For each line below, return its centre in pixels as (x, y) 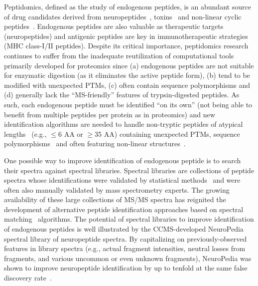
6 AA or (70, 134)
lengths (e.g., (25, 134)
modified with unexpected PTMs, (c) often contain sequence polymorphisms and (127, 85)
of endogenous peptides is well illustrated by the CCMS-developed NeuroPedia (124, 229)
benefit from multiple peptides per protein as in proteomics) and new (110, 114)
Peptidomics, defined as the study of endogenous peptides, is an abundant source (128, 6)
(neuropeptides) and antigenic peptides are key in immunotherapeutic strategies (126, 36)
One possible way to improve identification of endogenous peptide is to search (123, 160)
